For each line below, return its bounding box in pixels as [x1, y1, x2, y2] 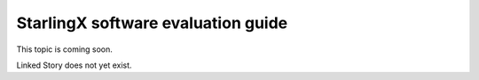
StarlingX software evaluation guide [16, 13, 288, 33]
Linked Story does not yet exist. [16, 60, 132, 70]
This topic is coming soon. [16, 44, 113, 55]
